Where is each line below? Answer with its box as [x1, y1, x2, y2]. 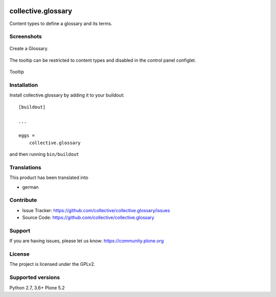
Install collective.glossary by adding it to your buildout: [9, 92, 125, 98]
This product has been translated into [9, 174, 89, 181]
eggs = [18, 133, 35, 139]
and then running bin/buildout [9, 151, 79, 157]
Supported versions [9, 274, 60, 281]
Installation [9, 82, 38, 89]
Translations [9, 164, 42, 171]
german [22, 184, 39, 190]
